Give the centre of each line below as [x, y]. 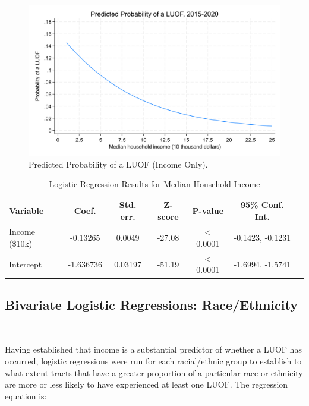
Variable [26, 210]
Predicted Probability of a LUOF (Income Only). [118, 164]
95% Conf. [262, 205]
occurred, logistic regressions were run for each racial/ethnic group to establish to [153, 361]
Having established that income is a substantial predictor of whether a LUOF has [153, 349]
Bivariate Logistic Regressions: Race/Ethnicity [151, 304]
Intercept [26, 264]
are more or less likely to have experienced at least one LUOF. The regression [146, 384]
